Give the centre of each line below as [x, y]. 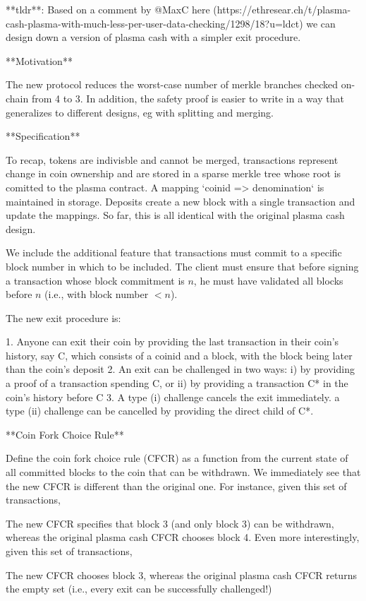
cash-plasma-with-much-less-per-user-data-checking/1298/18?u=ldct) [154, 23]
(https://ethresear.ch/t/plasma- [282, 9]
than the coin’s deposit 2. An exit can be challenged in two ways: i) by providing [180, 369]
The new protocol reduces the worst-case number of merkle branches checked [172, 84]
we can [321, 23]
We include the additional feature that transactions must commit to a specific [174, 252]
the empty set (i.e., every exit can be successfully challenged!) [139, 589]
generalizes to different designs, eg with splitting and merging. [140, 112]
